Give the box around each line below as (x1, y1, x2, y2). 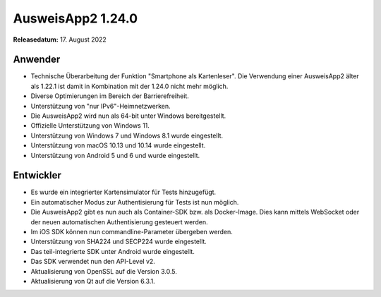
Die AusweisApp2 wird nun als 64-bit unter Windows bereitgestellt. (30, 111, 226, 120)
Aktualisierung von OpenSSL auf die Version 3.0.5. (30, 267, 178, 275)
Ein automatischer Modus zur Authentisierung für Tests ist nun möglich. (30, 198, 239, 206)
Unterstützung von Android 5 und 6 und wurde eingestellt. (30, 151, 200, 159)
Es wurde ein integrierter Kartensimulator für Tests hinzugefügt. (30, 188, 217, 197)
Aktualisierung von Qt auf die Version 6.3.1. (30, 277, 155, 285)
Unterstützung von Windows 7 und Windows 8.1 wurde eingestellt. (30, 131, 224, 140)
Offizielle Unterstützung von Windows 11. (30, 121, 150, 130)
